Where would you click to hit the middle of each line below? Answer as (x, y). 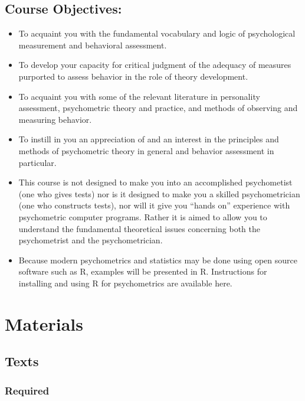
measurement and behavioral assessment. (93, 45)
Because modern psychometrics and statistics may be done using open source (158, 260)
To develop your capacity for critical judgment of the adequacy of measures (155, 65)
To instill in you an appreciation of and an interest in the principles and (149, 139)
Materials (44, 323)
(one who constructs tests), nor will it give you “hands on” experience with (154, 205)
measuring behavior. (55, 119)
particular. (37, 162)
